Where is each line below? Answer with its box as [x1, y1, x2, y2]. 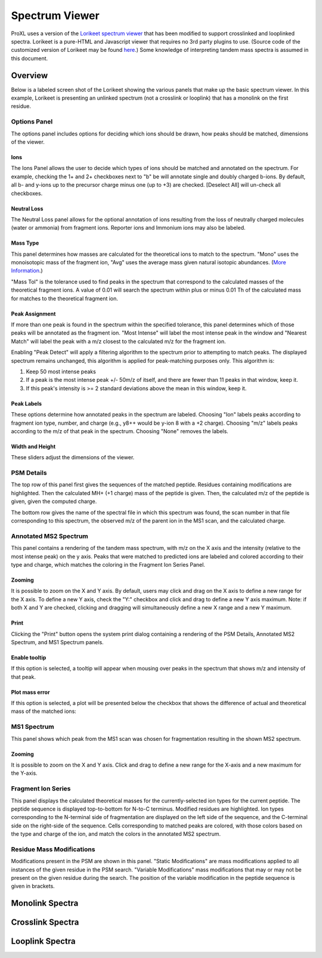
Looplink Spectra [11, 937, 76, 947]
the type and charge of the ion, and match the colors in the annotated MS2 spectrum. [11, 830, 221, 838]
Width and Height [11, 443, 56, 450]
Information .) [11, 267, 43, 274]
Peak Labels [11, 400, 42, 407]
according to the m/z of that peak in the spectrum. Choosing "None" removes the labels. [11, 427, 229, 435]
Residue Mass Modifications [11, 845, 95, 853]
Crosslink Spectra [11, 917, 79, 928]
